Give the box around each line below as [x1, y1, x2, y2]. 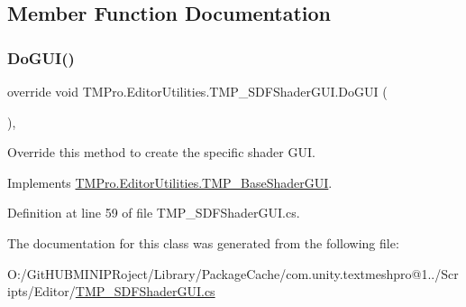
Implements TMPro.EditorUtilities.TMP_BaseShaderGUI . [7, 172, 333, 191]
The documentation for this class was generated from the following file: [7, 233, 399, 252]
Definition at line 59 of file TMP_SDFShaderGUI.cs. [7, 203, 300, 222]
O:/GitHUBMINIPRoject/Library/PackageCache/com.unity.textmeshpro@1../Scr [7, 264, 459, 283]
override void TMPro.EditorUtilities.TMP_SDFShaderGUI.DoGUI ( [7, 82, 388, 100]
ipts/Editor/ [7, 282, 76, 301]
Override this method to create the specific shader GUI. [7, 143, 315, 162]
